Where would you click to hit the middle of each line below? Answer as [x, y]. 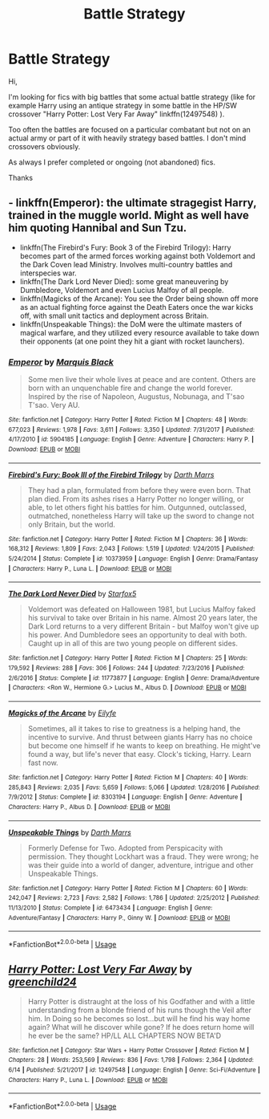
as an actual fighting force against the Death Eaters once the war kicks [137, 307]
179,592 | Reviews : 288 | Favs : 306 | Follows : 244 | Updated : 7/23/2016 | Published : [127, 668]
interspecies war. [48, 273]
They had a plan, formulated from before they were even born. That [139, 490]
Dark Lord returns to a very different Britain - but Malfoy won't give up [143, 626]
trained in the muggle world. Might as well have [129, 216]
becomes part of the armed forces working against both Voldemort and [138, 256]
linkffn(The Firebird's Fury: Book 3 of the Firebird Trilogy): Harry [125, 247]
